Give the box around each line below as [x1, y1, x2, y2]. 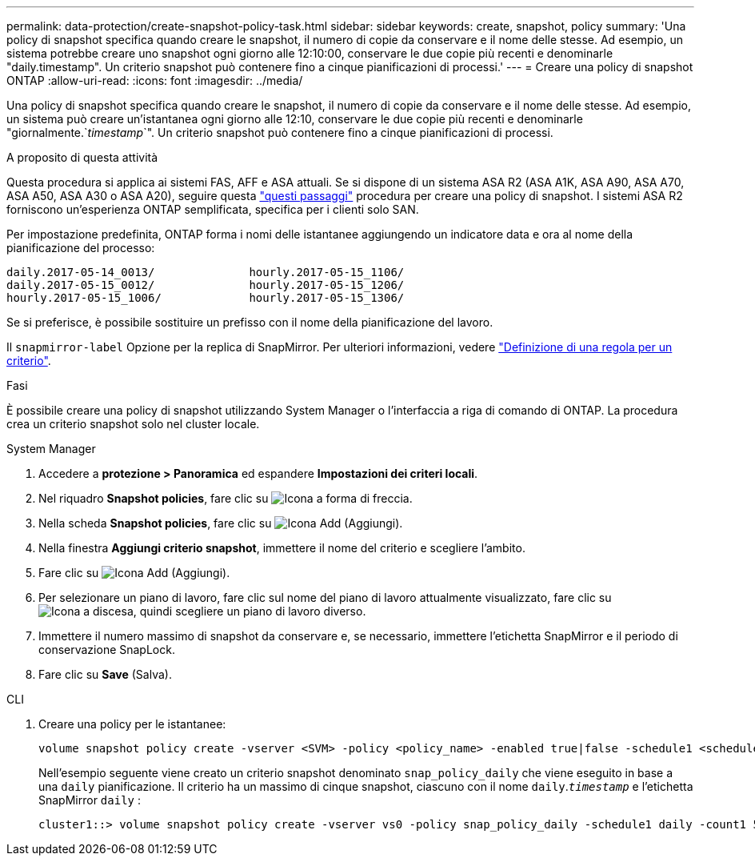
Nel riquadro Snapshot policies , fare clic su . [38, 491, 413, 505]
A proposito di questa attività [6, 150, 158, 164]
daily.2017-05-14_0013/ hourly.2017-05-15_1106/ [6, 266, 405, 279]
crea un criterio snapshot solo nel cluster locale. [6, 417, 260, 431]
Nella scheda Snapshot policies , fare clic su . [38, 516, 403, 530]
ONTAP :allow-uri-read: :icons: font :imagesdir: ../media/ [6, 74, 303, 87]
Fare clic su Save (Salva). [38, 668, 172, 681]
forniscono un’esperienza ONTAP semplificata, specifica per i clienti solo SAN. [6, 202, 419, 216]
